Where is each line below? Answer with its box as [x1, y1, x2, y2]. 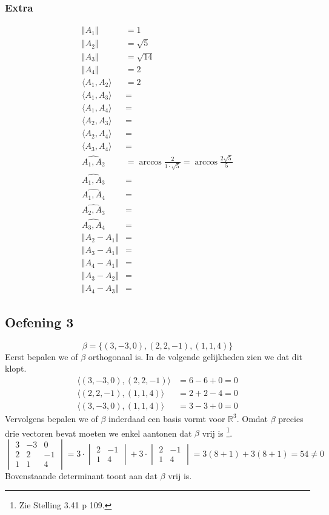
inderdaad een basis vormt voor [108, 412, 225, 425]
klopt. [5, 362, 27, 375]
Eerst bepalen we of [5, 350, 78, 363]
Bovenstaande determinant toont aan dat [5, 469, 158, 482]
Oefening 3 [5, 312, 74, 331]
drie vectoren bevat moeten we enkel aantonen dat [5, 426, 192, 439]
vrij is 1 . [202, 425, 233, 439]
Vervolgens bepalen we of [5, 412, 98, 425]
